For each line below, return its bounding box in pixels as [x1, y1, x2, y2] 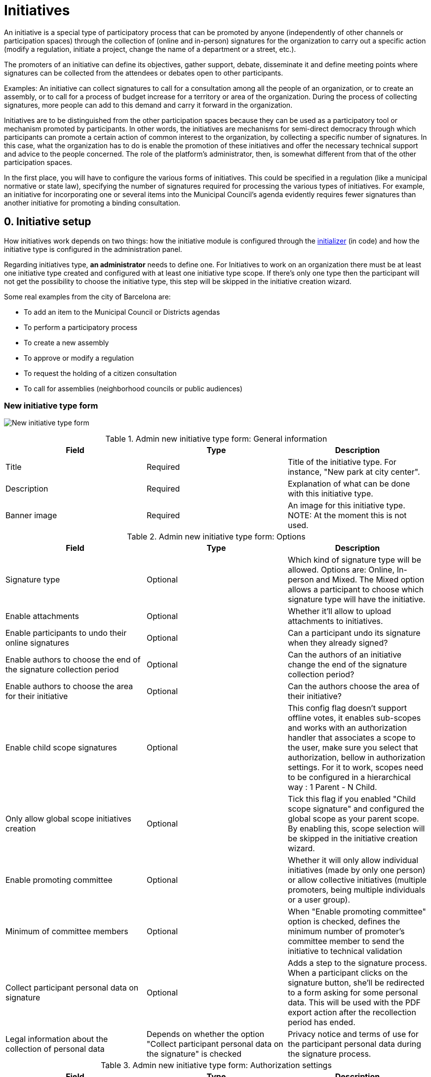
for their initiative [5, 691, 68, 702]
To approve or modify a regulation [24, 353, 134, 362]
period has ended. [287, 1017, 355, 1028]
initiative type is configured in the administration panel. [4, 245, 182, 253]
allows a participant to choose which [287, 584, 424, 595]
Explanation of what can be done [287, 479, 410, 489]
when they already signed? [287, 638, 388, 648]
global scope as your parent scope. [287, 814, 419, 824]
